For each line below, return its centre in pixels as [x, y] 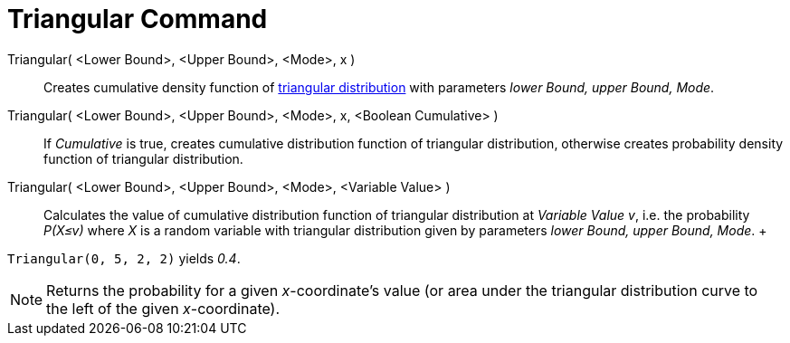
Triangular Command [138, 19]
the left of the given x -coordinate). [163, 308]
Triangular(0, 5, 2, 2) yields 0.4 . [124, 258]
